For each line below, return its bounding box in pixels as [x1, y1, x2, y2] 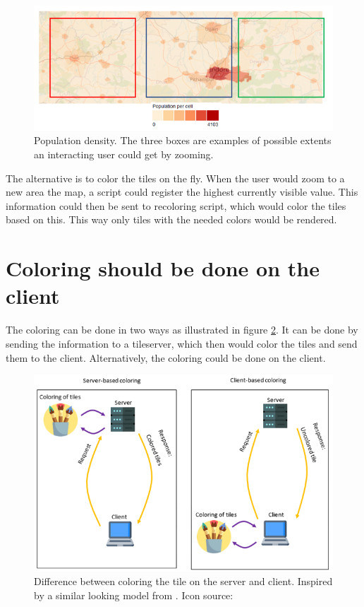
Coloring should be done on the [6, 254, 320, 283]
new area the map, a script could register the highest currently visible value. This [6, 184, 358, 199]
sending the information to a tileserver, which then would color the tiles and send [6, 336, 358, 350]
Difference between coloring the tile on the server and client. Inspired [34, 574, 333, 589]
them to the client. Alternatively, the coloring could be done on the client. [6, 350, 326, 365]
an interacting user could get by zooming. [34, 147, 214, 162]
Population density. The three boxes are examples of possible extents [34, 133, 332, 148]
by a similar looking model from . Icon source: [34, 588, 233, 603]
